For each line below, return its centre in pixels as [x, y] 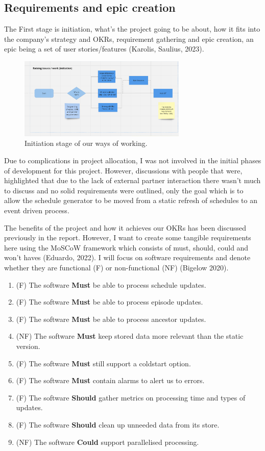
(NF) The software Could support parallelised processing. [107, 442]
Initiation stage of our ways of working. [86, 143]
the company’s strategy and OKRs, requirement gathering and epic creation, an [129, 39]
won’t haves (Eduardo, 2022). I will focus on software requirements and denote [127, 257]
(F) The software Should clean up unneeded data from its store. [118, 424]
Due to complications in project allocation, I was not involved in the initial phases [133, 160]
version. [28, 346]
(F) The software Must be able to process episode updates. [110, 302]
